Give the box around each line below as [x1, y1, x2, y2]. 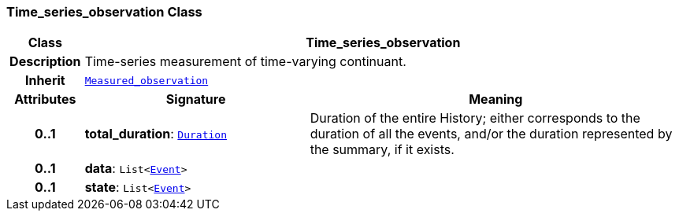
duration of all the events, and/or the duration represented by [310, 126, 673, 142]
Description [9, 53, 81, 70]
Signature [165, 91, 226, 108]
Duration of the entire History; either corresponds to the [310, 110, 640, 127]
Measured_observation [84, 74, 209, 86]
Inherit [24, 72, 65, 89]
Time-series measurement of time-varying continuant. [84, 53, 406, 70]
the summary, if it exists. [310, 142, 455, 158]
